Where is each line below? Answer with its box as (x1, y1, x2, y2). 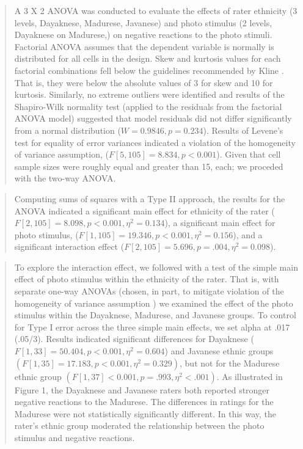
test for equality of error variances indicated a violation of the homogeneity (14, 136, 296, 148)
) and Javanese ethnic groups (164, 345, 274, 357)
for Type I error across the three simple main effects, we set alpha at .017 (14, 320, 290, 333)
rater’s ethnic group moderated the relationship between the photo (14, 419, 265, 432)
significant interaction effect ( (14, 240, 125, 253)
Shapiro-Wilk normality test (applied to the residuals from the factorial (14, 100, 282, 112)
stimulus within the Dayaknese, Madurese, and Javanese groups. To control (14, 308, 296, 321)
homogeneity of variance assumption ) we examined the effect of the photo (14, 296, 293, 309)
